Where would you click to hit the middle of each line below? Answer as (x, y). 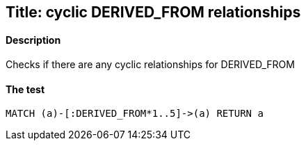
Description (33, 40)
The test (25, 89)
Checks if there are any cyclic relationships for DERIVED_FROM (150, 65)
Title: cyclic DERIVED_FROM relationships (153, 12)
